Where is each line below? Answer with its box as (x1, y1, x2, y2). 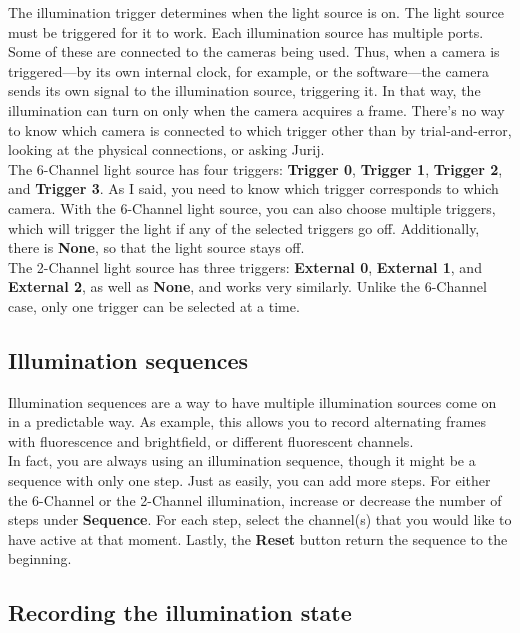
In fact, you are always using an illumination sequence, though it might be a (8, 450, 476, 471)
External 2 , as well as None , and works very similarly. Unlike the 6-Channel (8, 276, 487, 297)
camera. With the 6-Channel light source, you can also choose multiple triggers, (8, 197, 496, 218)
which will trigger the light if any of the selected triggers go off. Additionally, (8, 217, 480, 238)
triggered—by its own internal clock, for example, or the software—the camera (8, 60, 490, 81)
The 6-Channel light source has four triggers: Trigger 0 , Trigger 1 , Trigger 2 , (8, 158, 503, 179)
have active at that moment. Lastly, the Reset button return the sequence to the (8, 528, 508, 549)
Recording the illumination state (8, 597, 352, 628)
